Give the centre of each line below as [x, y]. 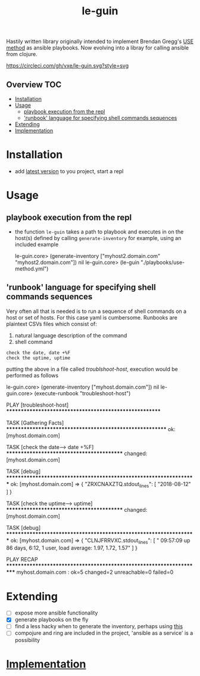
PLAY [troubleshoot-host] [37, 405]
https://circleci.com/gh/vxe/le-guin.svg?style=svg [68, 66]
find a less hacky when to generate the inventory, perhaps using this [99, 626]
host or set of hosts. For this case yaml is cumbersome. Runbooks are [92, 317]
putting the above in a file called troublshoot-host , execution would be [92, 369]
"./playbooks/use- [163, 262]
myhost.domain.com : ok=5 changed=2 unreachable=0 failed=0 [95, 572]
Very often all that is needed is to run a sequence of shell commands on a [96, 311]
